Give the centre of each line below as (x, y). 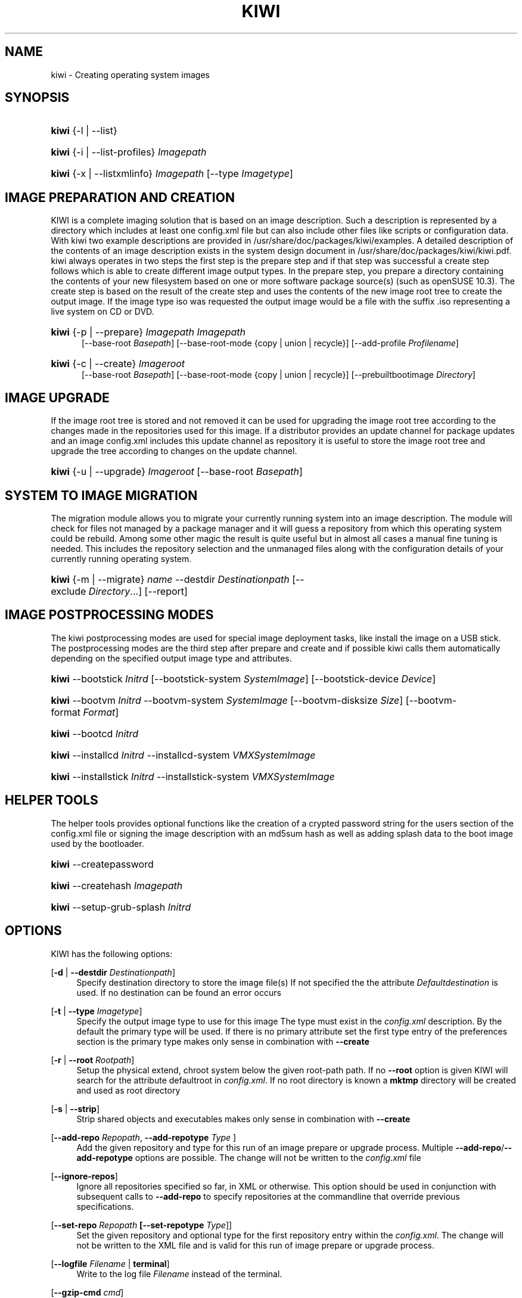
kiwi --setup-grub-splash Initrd (121, 907)
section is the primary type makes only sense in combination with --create (223, 1041)
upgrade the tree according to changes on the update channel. (174, 451)
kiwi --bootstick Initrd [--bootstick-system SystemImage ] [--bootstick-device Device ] (243, 678)
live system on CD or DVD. (102, 312)
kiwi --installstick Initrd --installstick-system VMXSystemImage (193, 776)
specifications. (105, 1206)
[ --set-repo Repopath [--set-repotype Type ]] (142, 1225)
